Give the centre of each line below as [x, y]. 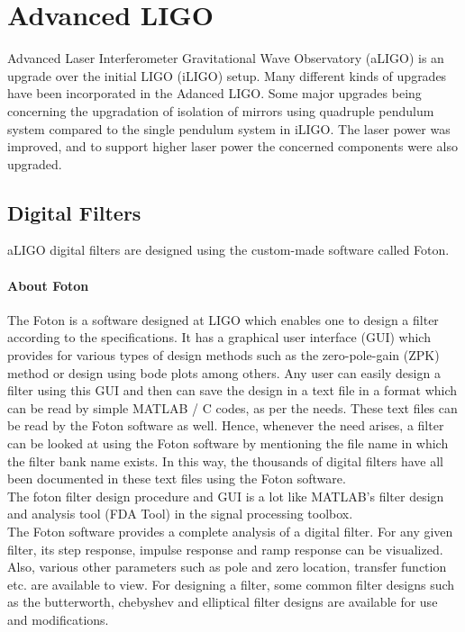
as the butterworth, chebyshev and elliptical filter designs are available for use [223, 602]
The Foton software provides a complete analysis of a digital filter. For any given [230, 531]
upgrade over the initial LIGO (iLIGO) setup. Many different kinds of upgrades [227, 75]
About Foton [48, 285]
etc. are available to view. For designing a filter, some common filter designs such [231, 584]
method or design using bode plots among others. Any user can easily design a [224, 372]
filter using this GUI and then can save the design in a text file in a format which [232, 390]
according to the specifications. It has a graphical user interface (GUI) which [219, 337]
